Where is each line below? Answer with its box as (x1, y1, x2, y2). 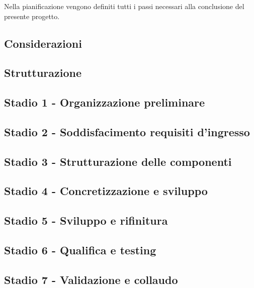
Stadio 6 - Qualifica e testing (4, 242, 156, 258)
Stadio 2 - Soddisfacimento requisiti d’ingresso (4, 124, 250, 139)
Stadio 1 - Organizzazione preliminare (4, 94, 205, 110)
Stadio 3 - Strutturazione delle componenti (4, 153, 232, 169)
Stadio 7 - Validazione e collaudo (4, 271, 178, 287)
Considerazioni (4, 35, 82, 51)
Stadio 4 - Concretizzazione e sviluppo (4, 183, 208, 199)
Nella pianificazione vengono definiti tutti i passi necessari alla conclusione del (4, 1, 244, 11)
